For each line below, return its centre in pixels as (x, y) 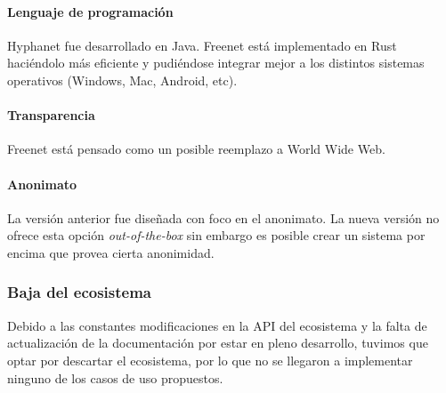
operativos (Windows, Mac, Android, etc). (122, 80)
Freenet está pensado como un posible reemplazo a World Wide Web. (196, 149)
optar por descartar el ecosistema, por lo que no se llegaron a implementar (210, 360)
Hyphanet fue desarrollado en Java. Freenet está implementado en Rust (202, 45)
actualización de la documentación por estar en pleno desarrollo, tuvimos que (218, 343)
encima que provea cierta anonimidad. (111, 252)
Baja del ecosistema (79, 292)
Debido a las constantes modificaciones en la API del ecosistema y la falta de (217, 325)
